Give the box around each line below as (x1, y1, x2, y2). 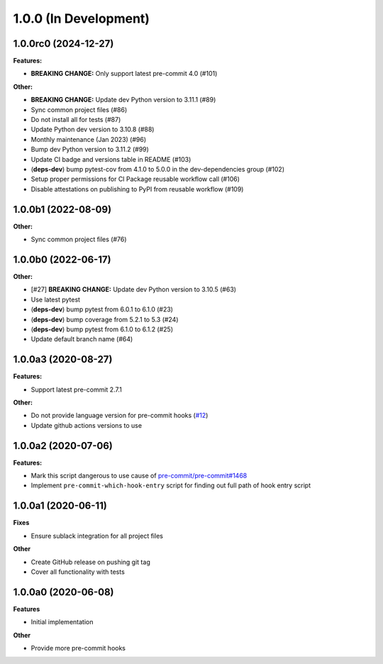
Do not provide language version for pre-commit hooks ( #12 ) (30, 411, 209, 420)
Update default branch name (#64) (30, 335, 133, 343)
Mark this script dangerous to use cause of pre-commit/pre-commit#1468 (30, 472, 248, 480)
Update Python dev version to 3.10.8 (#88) (30, 125, 155, 134)
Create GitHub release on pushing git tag (30, 558, 150, 566)
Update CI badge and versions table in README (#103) (30, 155, 191, 163)
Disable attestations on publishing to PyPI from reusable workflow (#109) (30, 184, 244, 193)
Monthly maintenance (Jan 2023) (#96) (30, 135, 147, 143)
